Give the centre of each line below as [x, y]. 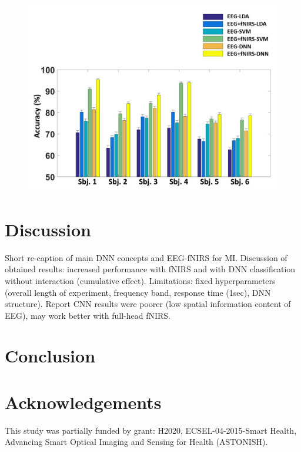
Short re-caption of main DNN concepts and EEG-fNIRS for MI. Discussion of [146, 257]
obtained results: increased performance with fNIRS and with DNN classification [150, 269]
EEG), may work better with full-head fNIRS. [88, 315]
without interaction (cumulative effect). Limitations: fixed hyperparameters [140, 280]
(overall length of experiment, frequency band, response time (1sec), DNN [138, 292]
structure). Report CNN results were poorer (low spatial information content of [148, 304]
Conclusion [50, 356]
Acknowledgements [83, 402]
